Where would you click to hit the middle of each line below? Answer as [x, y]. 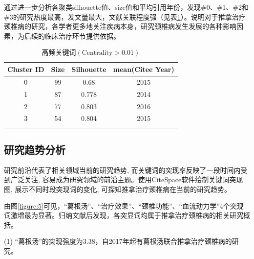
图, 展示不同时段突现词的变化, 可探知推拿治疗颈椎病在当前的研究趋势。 [118, 189]
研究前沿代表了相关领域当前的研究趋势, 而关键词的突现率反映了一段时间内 [122, 170]
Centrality [97, 53]
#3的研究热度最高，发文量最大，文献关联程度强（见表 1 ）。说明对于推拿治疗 [125, 16]
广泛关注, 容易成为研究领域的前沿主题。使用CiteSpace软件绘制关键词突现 [127, 179]
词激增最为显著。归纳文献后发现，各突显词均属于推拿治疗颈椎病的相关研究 [124, 215]
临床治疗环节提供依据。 [82, 35]
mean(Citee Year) [144, 69]
